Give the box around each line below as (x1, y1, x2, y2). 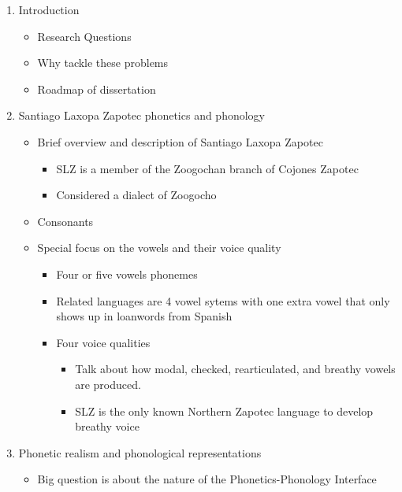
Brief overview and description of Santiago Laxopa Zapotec (37, 133, 323, 150)
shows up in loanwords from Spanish (56, 308, 233, 324)
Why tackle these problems (37, 54, 169, 71)
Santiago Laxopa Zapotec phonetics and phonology (18, 107, 265, 124)
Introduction (18, 2, 80, 17)
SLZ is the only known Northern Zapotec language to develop (75, 402, 374, 419)
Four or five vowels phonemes (56, 265, 198, 282)
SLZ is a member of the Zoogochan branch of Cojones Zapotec (56, 160, 359, 176)
